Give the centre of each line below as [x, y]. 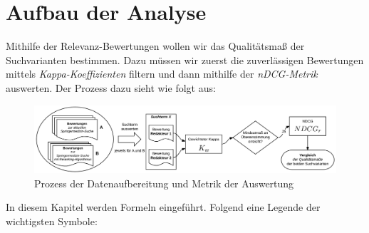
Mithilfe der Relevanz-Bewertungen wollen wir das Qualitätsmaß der [155, 46]
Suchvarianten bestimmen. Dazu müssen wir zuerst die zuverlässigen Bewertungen [185, 59]
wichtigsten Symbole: [52, 221]
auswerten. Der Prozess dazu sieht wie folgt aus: [111, 87]
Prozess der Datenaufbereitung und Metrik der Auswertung [164, 183]
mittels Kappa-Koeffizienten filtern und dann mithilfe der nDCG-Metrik [162, 74]
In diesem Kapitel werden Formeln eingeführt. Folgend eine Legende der [163, 207]
